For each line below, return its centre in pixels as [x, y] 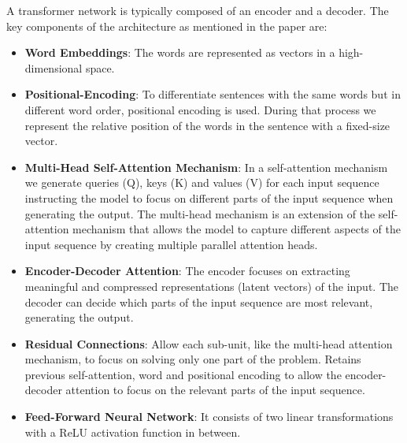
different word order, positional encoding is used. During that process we [200, 109]
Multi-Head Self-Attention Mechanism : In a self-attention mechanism [206, 167]
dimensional [54, 67]
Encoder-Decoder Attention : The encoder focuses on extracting [187, 271]
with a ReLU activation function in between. [133, 432]
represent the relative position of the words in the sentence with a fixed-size [207, 125]
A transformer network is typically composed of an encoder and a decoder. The [198, 10]
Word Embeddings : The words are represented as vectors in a [180, 52]
